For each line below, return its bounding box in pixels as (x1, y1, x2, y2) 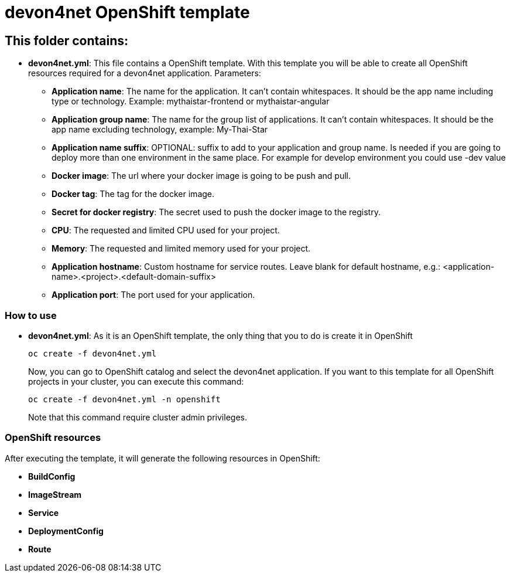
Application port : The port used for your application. (52, 290, 255, 300)
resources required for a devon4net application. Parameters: (28, 68, 261, 79)
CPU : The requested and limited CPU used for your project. (52, 225, 280, 236)
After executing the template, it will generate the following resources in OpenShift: (5, 453, 320, 463)
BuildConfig (28, 471, 76, 481)
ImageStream (28, 489, 82, 500)
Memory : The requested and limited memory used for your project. (52, 243, 311, 254)
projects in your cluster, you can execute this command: (28, 376, 244, 386)
